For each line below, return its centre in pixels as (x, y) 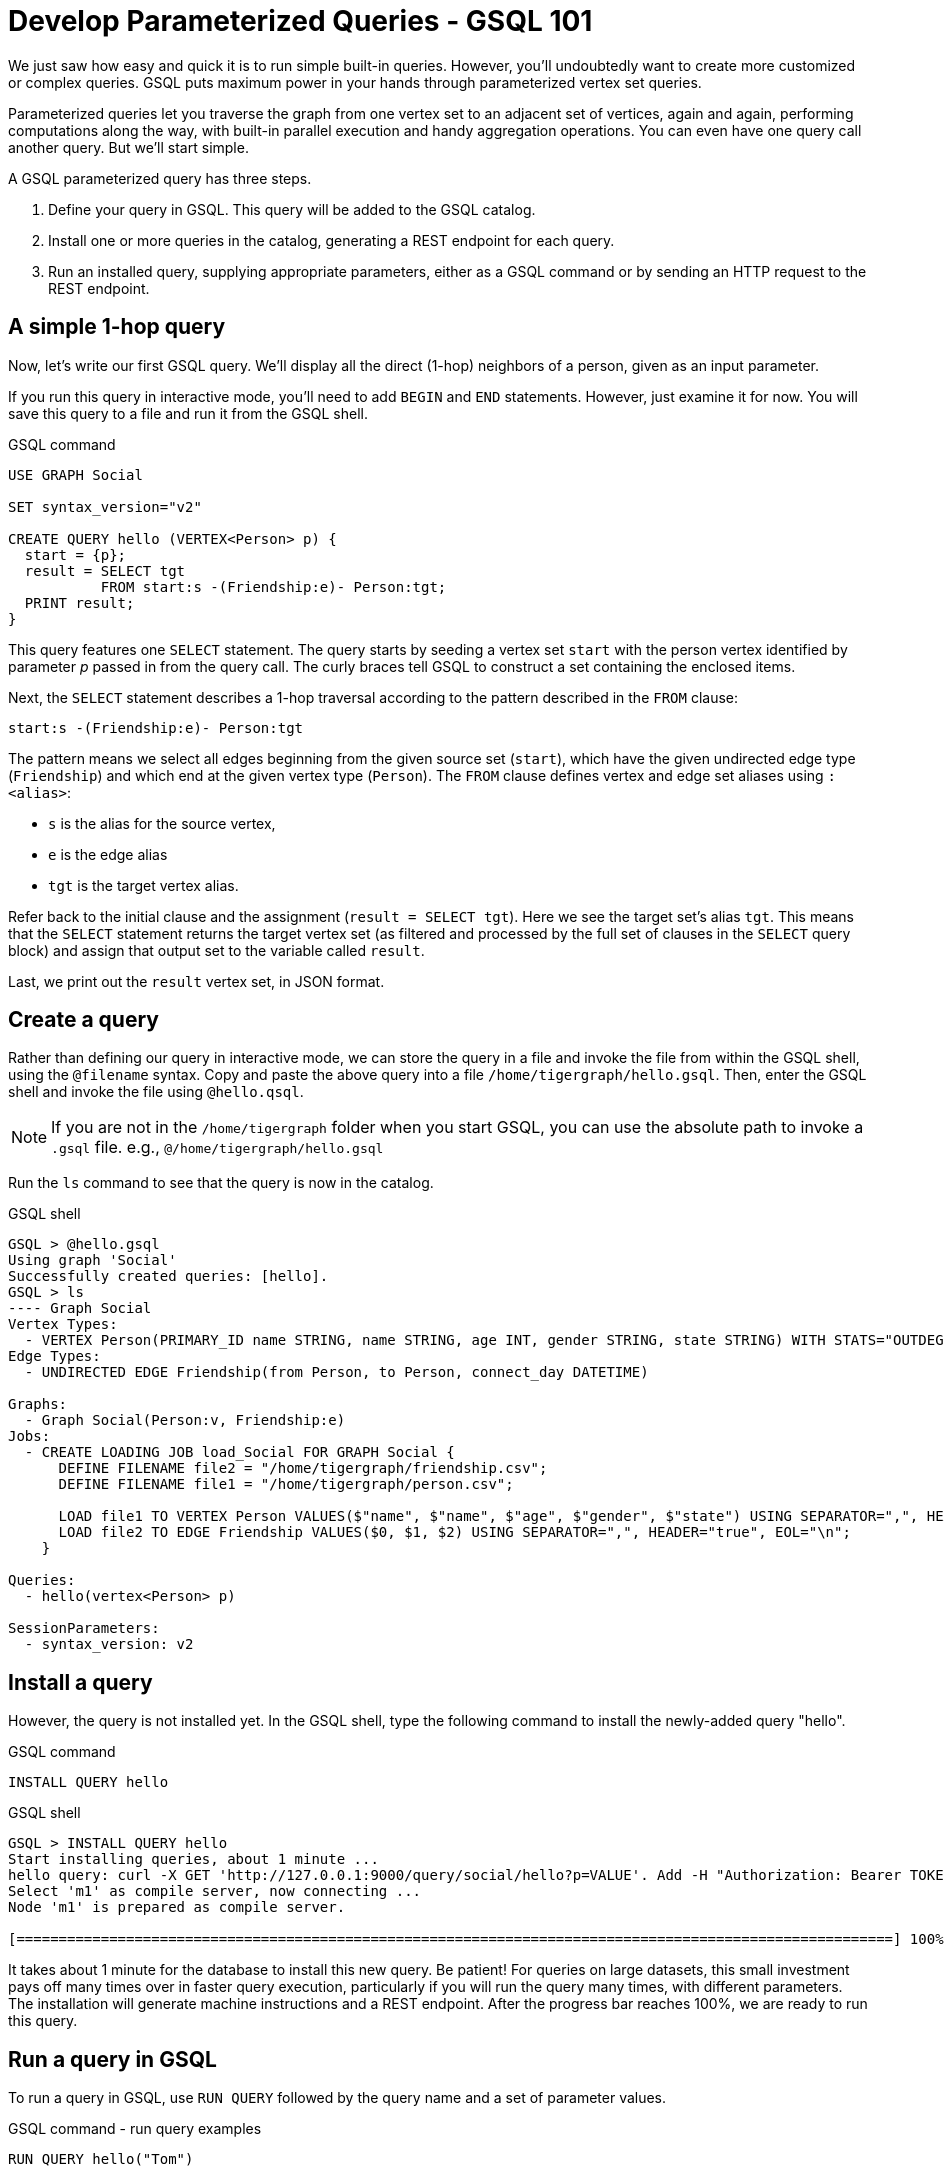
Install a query (80, 1682)
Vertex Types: (63, 1324)
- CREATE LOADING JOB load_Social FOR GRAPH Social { (239, 1452)
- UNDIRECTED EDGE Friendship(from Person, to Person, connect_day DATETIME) (336, 1372)
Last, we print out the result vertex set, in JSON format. (196, 981)
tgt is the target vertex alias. (143, 885)
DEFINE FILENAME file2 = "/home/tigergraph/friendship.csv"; (303, 1468)
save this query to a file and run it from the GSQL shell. (188, 413)
